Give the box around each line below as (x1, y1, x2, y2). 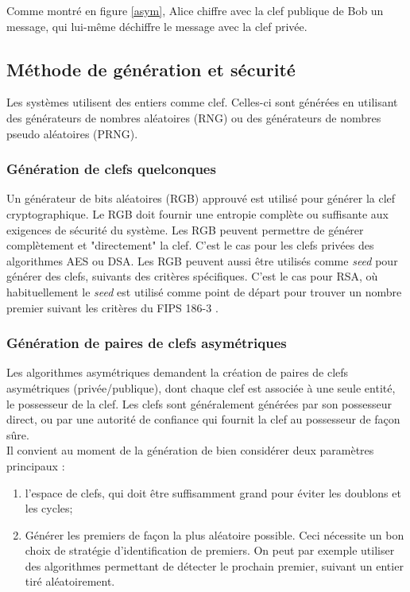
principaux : (6, 457, 65, 474)
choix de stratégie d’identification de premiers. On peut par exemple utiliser (25, 542, 395, 559)
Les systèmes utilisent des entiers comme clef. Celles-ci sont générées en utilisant (6, 94, 398, 110)
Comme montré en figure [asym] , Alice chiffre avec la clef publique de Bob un (6, 2, 384, 18)
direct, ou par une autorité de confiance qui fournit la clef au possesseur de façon (6, 411, 400, 428)
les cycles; (25, 500, 73, 517)
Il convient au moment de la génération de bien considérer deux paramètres (6, 442, 374, 459)
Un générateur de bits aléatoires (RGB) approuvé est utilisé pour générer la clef (6, 190, 396, 207)
